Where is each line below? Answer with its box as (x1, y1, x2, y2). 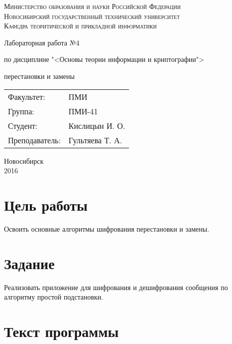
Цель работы (4, 194, 88, 215)
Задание (4, 253, 55, 273)
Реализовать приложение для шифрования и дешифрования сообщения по (4, 282, 228, 292)
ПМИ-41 (68, 105, 98, 117)
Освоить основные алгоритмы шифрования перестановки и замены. (4, 223, 210, 234)
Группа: (8, 105, 34, 117)
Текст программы (4, 321, 119, 341)
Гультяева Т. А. (68, 134, 122, 146)
